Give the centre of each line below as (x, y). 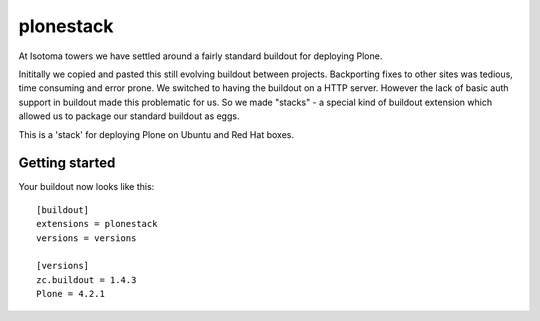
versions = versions (86, 238)
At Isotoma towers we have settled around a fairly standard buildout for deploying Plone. (200, 56)
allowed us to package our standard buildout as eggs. (129, 116)
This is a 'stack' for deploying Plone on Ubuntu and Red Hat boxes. (156, 134)
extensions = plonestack (97, 224)
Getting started (67, 163)
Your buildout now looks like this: (86, 187)
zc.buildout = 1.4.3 (86, 279)
